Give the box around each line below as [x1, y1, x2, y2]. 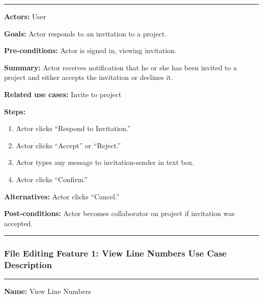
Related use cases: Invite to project [4, 89, 121, 99]
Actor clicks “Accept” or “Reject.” [16, 140, 121, 150]
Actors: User [4, 11, 47, 21]
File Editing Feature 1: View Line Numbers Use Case [4, 247, 227, 260]
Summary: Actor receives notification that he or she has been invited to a [4, 62, 237, 72]
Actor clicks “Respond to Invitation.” [16, 123, 131, 134]
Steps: [4, 106, 26, 116]
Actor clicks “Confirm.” [16, 174, 88, 184]
